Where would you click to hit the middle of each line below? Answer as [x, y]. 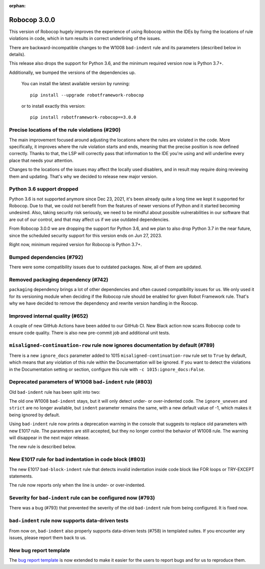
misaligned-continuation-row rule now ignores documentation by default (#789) [112, 346]
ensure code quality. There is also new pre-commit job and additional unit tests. [90, 333]
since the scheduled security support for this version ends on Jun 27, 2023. [86, 235]
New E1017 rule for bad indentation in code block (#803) [77, 459]
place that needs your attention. [41, 160]
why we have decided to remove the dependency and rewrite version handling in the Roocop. [104, 303]
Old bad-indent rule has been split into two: [55, 392]
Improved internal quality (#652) [49, 316]
